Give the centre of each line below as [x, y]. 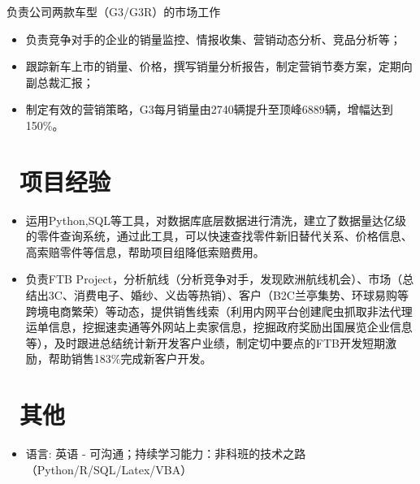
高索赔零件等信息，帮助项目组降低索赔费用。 [145, 251]
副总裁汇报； [60, 82]
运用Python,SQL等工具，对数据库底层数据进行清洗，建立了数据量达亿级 [216, 220]
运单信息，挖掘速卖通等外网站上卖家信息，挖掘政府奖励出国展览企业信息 [219, 327]
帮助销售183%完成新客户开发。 [130, 359]
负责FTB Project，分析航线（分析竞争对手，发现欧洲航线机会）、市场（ [214, 279]
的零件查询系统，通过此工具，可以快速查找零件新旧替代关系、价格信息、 [219, 236]
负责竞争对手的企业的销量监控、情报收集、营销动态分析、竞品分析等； [213, 39]
